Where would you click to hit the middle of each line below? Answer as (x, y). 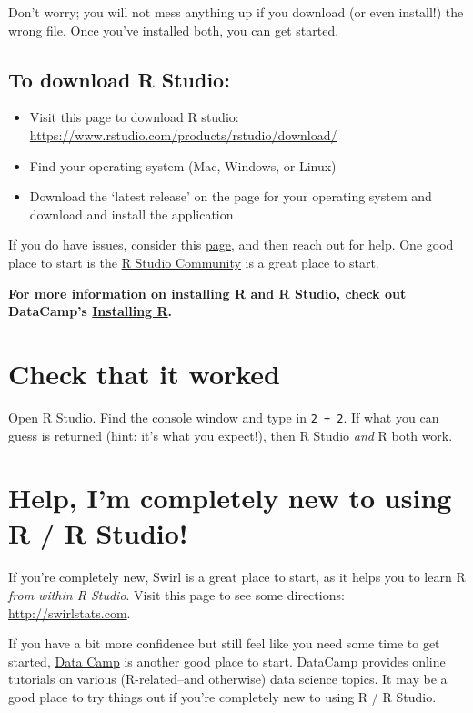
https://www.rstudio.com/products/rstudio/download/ (183, 134)
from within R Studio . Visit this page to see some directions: (176, 595)
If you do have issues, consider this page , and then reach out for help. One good (231, 244)
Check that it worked (145, 373)
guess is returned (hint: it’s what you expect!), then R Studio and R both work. (231, 435)
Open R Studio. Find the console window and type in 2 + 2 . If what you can (224, 417)
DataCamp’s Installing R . (91, 311)
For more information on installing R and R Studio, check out (207, 293)
